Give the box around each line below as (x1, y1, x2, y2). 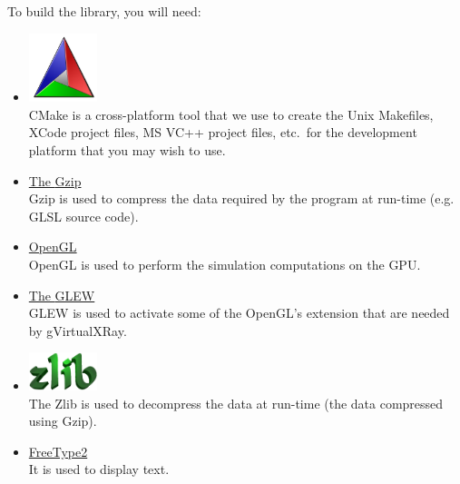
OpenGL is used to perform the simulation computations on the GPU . (28, 254, 421, 273)
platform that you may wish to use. (28, 140, 226, 159)
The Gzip (28, 171, 82, 190)
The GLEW (28, 285, 95, 304)
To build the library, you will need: (7, 2, 201, 20)
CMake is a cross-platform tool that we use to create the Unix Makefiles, (28, 104, 434, 123)
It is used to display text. (28, 459, 170, 479)
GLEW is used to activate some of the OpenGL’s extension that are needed (28, 303, 450, 322)
